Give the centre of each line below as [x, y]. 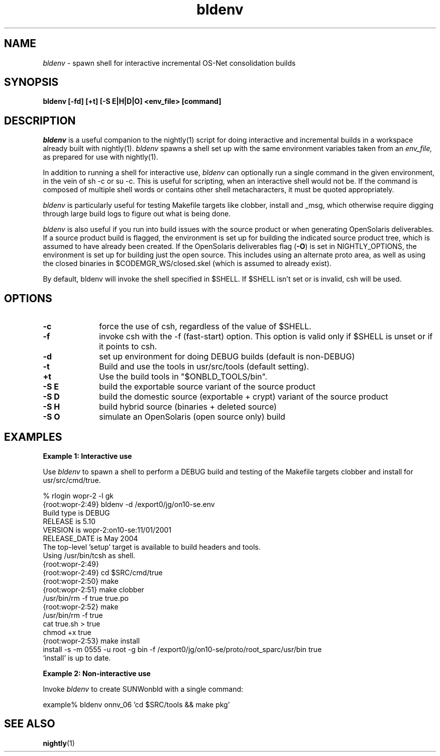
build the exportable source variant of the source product [207, 387]
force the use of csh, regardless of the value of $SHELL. [205, 327]
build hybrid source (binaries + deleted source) [188, 407]
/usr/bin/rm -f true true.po [86, 598]
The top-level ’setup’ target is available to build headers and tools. [152, 547]
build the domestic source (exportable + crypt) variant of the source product [244, 397]
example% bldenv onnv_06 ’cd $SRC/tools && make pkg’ [136, 704]
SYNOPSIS [31, 82]
